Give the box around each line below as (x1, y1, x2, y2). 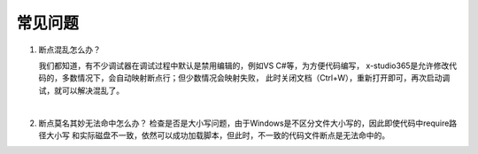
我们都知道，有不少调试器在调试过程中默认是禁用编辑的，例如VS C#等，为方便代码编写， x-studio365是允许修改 (38, 60, 450, 71)
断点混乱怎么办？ (38, 44, 101, 55)
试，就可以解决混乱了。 (38, 85, 124, 96)
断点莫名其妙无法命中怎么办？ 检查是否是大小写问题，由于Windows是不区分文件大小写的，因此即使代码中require (38, 118, 450, 128)
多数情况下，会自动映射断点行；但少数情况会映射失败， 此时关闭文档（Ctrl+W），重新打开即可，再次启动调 (61, 73, 451, 83)
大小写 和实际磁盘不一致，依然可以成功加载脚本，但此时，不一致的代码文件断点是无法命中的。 (45, 129, 389, 141)
